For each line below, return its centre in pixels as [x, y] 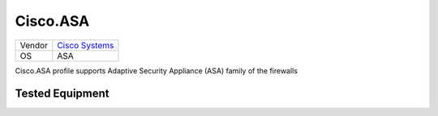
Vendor [34, 45]
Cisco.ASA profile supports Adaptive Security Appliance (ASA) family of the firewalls [156, 70]
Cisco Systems [86, 45]
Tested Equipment [62, 94]
